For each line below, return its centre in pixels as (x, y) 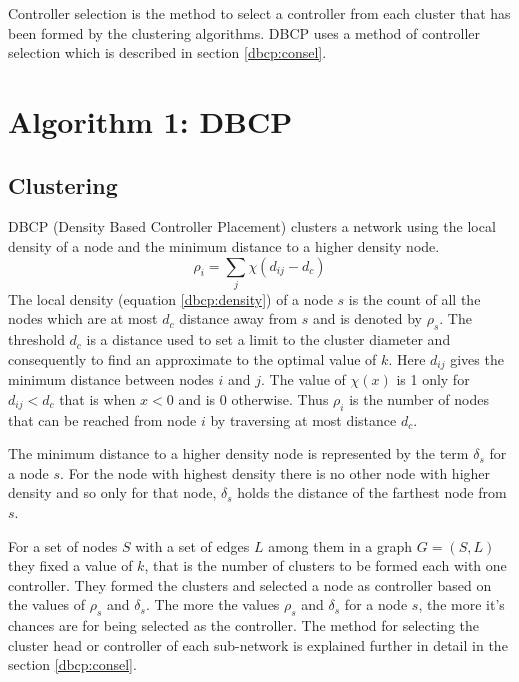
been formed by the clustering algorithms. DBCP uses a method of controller (244, 32)
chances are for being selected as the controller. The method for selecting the (244, 625)
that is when (97, 398)
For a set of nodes (63, 545)
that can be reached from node (102, 419)
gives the (477, 358)
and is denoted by (367, 318)
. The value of (303, 379)
